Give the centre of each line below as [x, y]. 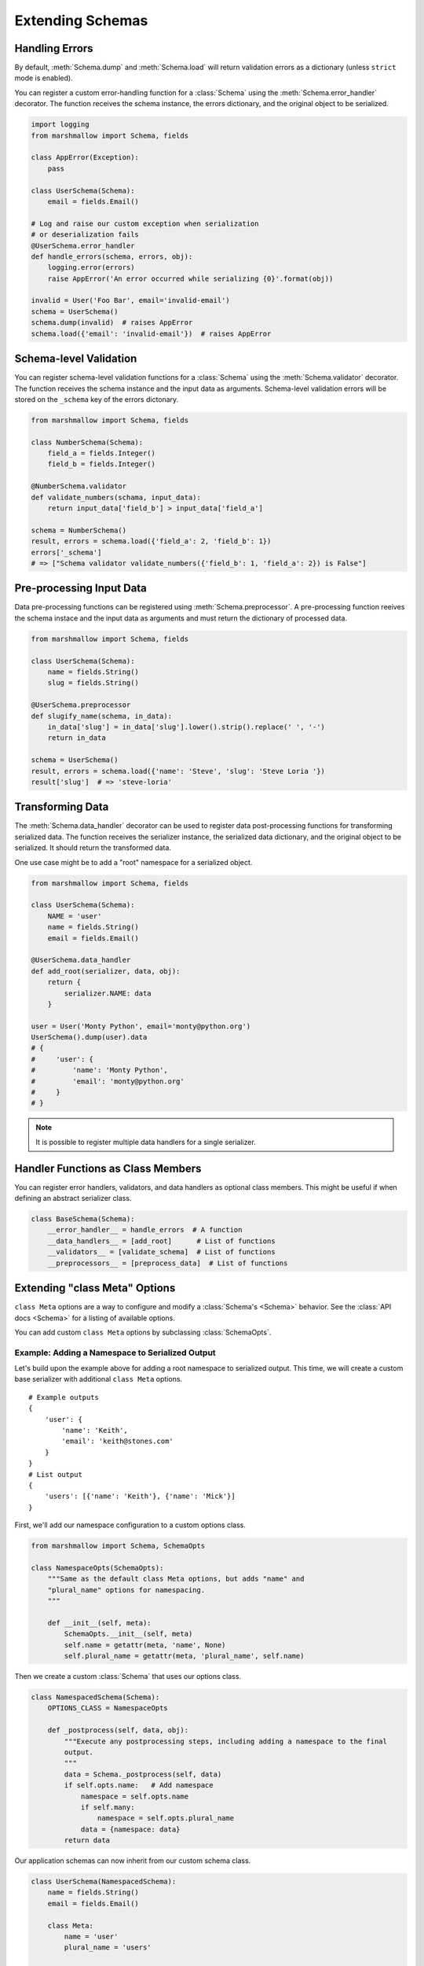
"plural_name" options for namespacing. [126, 1590]
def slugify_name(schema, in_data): [102, 716]
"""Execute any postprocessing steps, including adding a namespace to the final [226, 1741]
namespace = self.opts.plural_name [166, 1818]
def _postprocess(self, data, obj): [118, 1730]
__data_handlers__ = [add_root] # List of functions [161, 1241]
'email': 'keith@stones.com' [118, 1441]
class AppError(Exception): [85, 158]
